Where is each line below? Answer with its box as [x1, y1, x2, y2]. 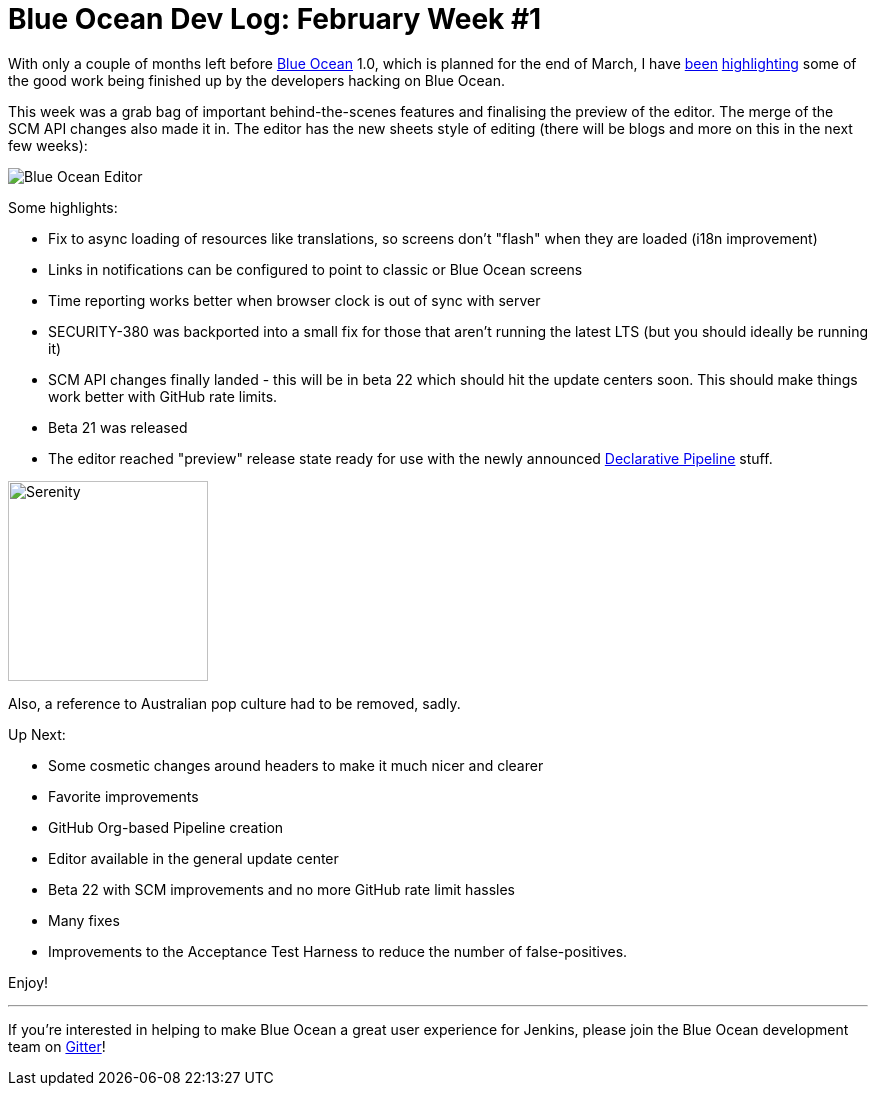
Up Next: [8, 725, 66, 743]
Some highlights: [8, 198, 118, 216]
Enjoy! [8, 973, 49, 991]
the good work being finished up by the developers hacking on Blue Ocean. [8, 71, 505, 89]
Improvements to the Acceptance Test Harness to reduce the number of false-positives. [48, 942, 628, 960]
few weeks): [8, 136, 88, 154]
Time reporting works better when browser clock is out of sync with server [48, 291, 541, 309]
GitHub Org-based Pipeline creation [48, 818, 284, 836]
